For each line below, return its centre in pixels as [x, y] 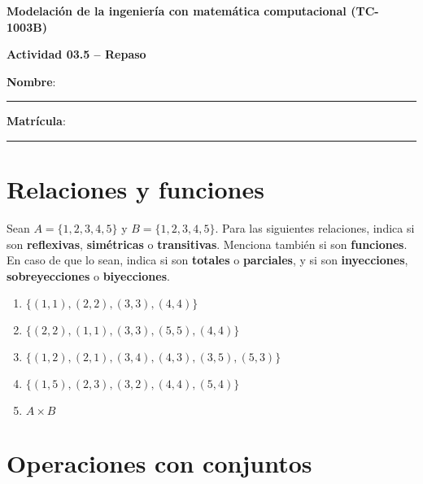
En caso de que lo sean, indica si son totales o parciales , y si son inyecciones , [207, 260]
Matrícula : [36, 121]
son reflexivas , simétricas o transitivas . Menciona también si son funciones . [207, 244]
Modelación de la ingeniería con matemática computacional [177, 11]
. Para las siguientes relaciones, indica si [315, 228]
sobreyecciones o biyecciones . [88, 275]
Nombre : [31, 81]
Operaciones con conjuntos [159, 462]
